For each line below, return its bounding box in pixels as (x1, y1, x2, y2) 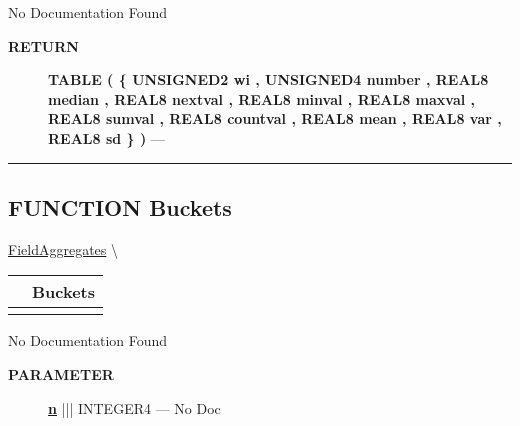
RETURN (8, 35, 79, 56)
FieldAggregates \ (8, 238, 118, 259)
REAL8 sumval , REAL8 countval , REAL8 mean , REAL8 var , (48, 108, 502, 129)
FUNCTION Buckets (8, 191, 232, 222)
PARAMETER (8, 363, 114, 384)
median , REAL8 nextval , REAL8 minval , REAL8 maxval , (48, 88, 476, 109)
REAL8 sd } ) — (48, 127, 165, 148)
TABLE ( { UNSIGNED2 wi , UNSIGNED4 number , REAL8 (48, 69, 489, 90)
